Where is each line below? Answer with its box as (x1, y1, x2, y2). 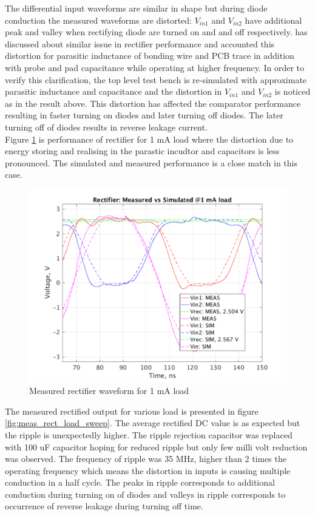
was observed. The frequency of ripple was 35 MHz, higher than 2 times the (5, 452, 286, 465)
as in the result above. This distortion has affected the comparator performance (5, 97, 301, 109)
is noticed (274, 85, 311, 98)
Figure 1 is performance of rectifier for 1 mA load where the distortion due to (5, 132, 294, 145)
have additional (245, 13, 302, 26)
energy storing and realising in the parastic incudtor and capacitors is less (5, 144, 280, 157)
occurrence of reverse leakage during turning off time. (5, 500, 203, 512)
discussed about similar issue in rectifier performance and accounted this (5, 37, 275, 50)
